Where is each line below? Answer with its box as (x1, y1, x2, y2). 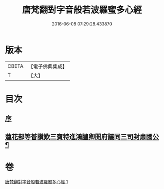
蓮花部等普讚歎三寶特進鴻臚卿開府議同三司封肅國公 (5, 132, 159, 141)
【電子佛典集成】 (28, 63, 67, 70)
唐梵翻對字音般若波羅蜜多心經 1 (5, 179, 68, 185)
